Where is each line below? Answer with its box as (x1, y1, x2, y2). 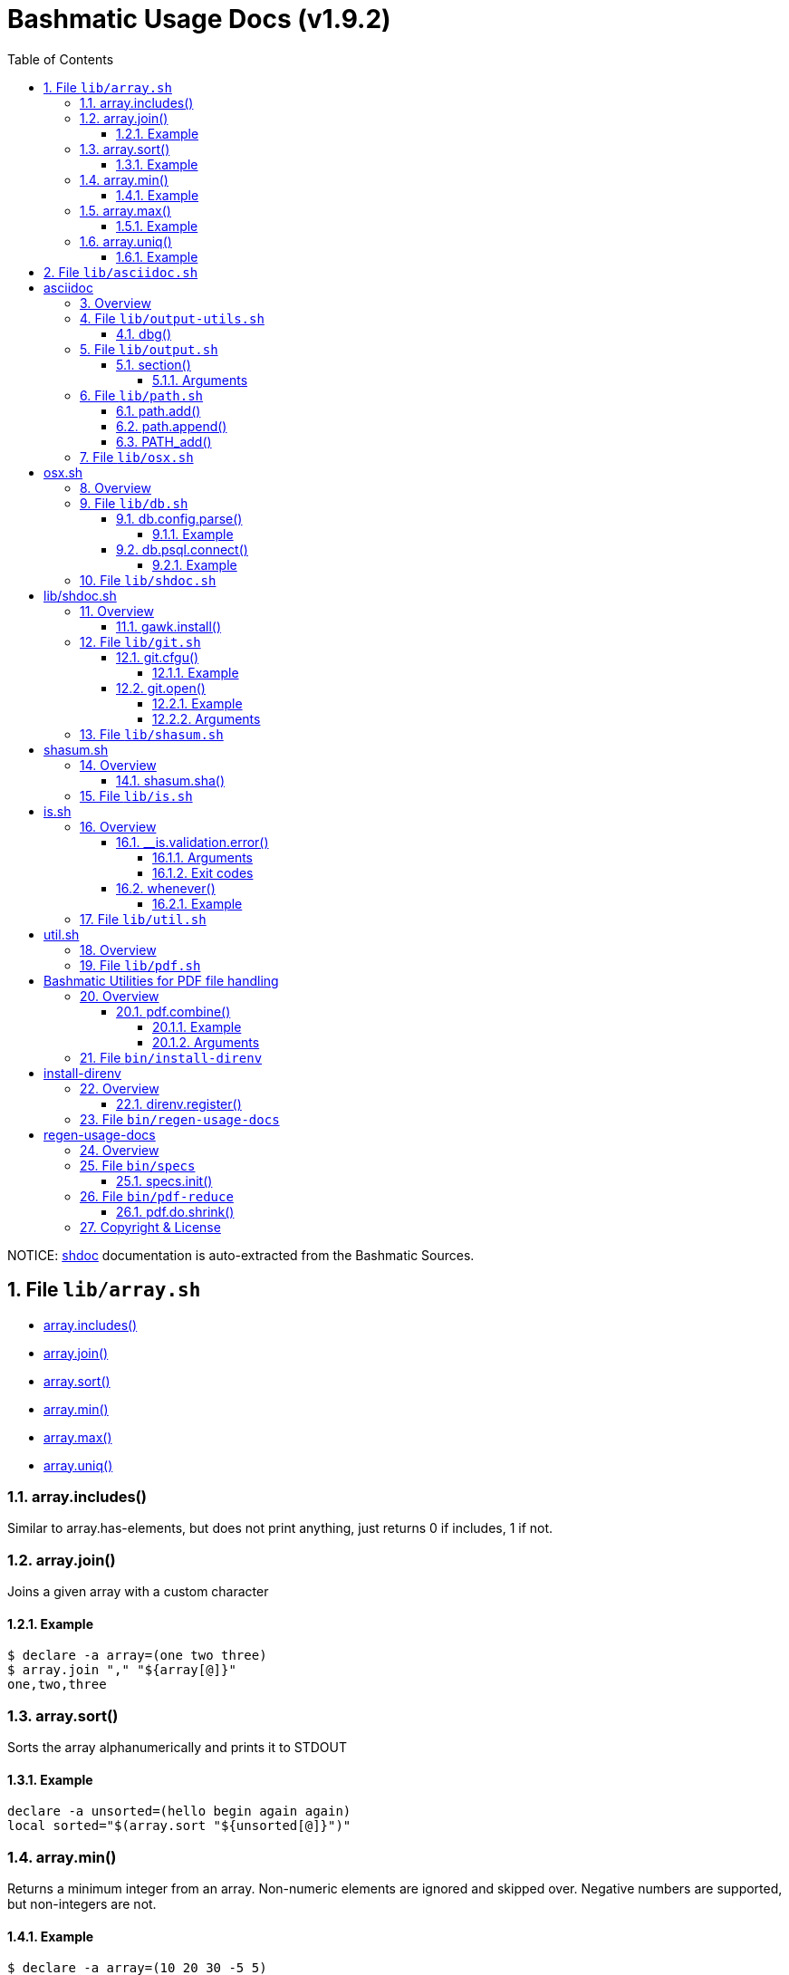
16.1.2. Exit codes (152, 864, 254, 881)
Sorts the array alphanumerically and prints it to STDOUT (7, 1739, 348, 1756)
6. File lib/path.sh (80, 387, 204, 403)
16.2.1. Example (152, 895, 243, 911)
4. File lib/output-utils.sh (80, 310, 265, 326)
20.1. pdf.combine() (116, 1003, 231, 1019)
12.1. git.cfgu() (116, 649, 199, 665)
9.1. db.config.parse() (116, 510, 243, 526)
